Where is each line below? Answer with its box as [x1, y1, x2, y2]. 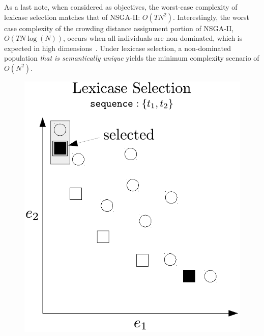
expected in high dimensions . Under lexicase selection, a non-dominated [4, 42, 231, 53]
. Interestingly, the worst [173, 11, 249, 22]
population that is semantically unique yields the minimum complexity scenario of [4, 53, 259, 63]
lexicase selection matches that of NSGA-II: [4, 11, 140, 22]
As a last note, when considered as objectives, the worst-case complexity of [4, 2, 238, 12]
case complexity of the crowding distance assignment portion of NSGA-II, [4, 22, 234, 33]
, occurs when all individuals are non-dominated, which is [63, 33, 243, 43]
